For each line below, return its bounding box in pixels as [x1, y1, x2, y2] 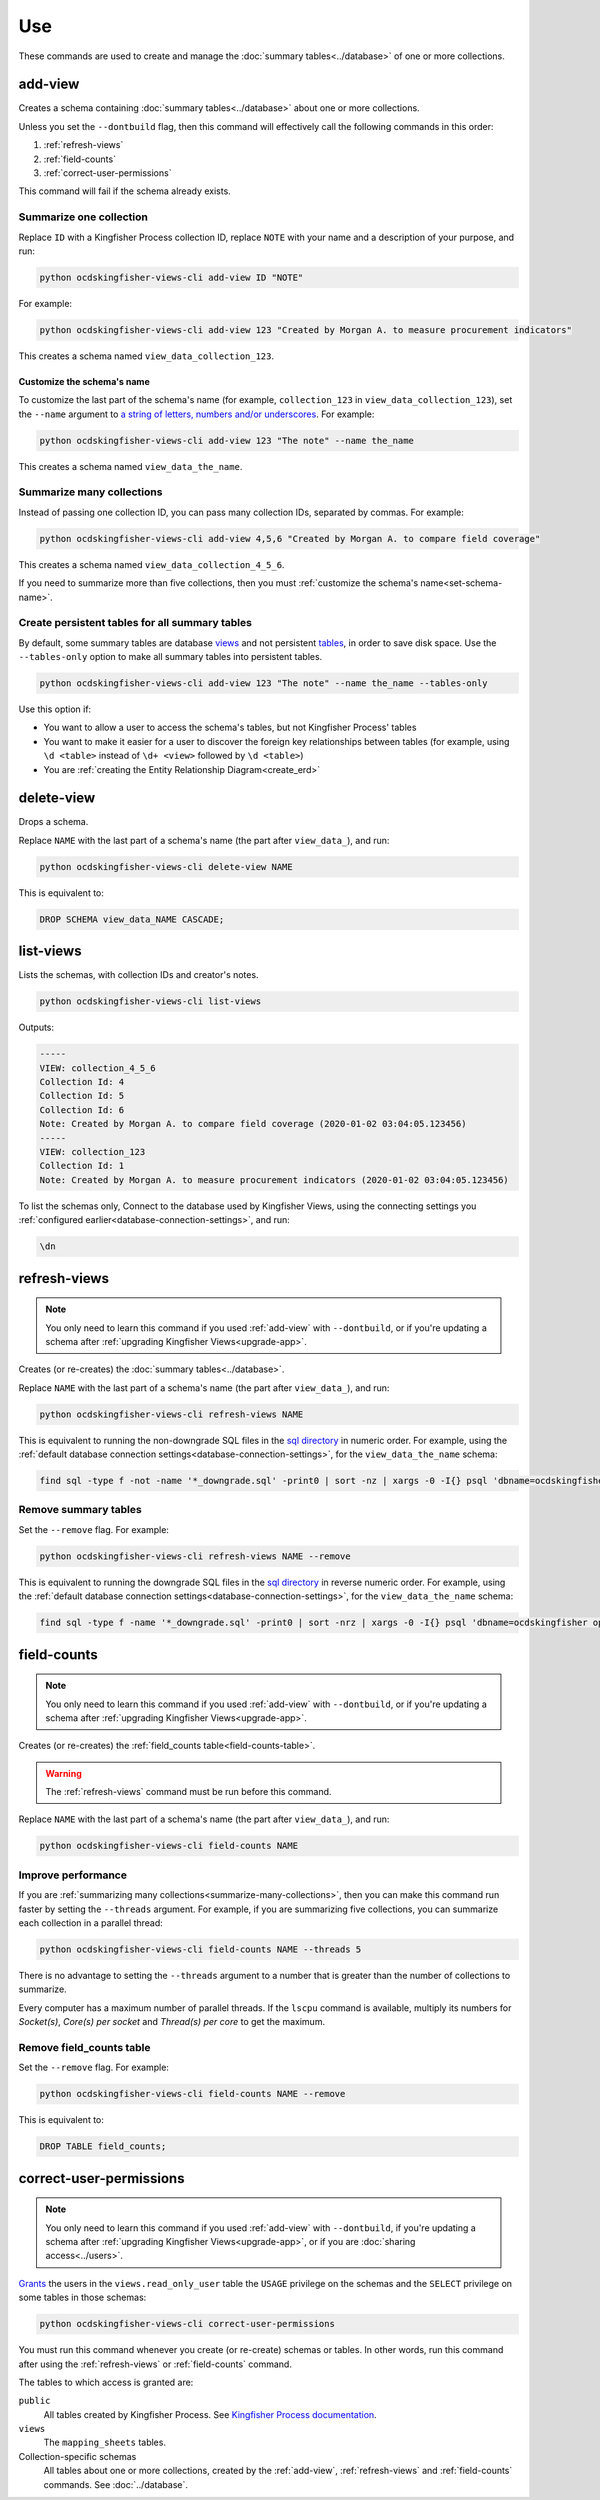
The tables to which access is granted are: [18, 2376, 194, 2388]
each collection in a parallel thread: [18, 1916, 164, 1929]
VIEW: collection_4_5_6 [39, 1062, 157, 1074]
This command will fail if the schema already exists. [18, 185, 232, 197]
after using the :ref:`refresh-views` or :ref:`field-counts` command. [18, 2358, 292, 2370]
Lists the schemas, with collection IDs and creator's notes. [18, 969, 259, 981]
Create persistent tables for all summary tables [18, 616, 252, 630]
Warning [45, 1767, 82, 1779]
